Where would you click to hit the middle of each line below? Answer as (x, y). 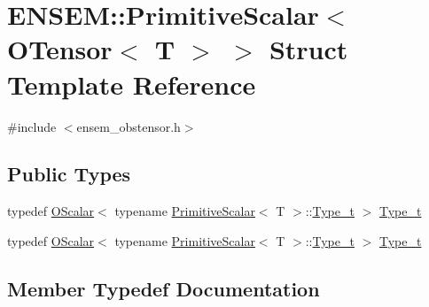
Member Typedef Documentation (164, 288)
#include (32, 126)
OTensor (60, 49)
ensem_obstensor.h (129, 126)
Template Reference (132, 84)
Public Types (69, 174)
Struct (308, 49)
